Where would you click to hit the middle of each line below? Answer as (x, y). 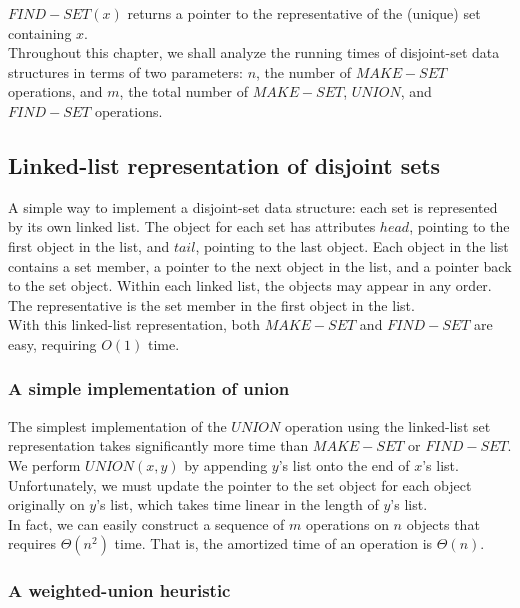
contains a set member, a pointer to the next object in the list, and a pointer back (260, 265)
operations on (347, 523)
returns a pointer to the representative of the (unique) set (304, 13)
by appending (226, 464)
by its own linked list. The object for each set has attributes (192, 226)
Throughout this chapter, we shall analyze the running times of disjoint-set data (254, 52)
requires (32, 543)
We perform (44, 464)
